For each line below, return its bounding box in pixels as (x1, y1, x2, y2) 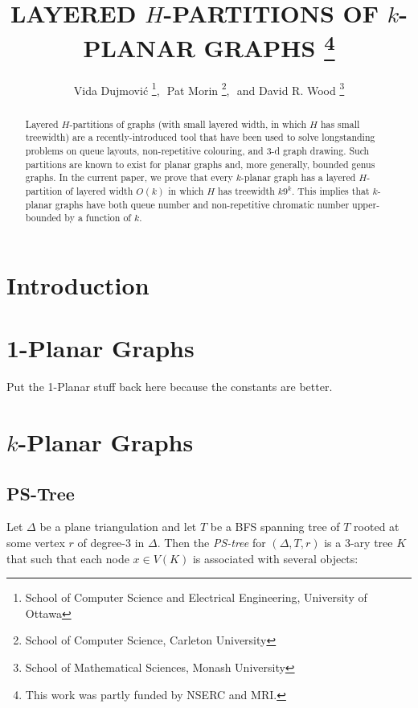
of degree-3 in (77, 534, 145, 551)
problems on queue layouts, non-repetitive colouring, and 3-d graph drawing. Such (25, 144, 370, 157)
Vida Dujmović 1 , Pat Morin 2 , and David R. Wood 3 (73, 79, 345, 98)
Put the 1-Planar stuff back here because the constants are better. (6, 378, 333, 395)
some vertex (6, 534, 65, 551)
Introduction (6, 268, 150, 301)
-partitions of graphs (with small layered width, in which (69, 117, 307, 130)
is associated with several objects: (192, 550, 359, 566)
